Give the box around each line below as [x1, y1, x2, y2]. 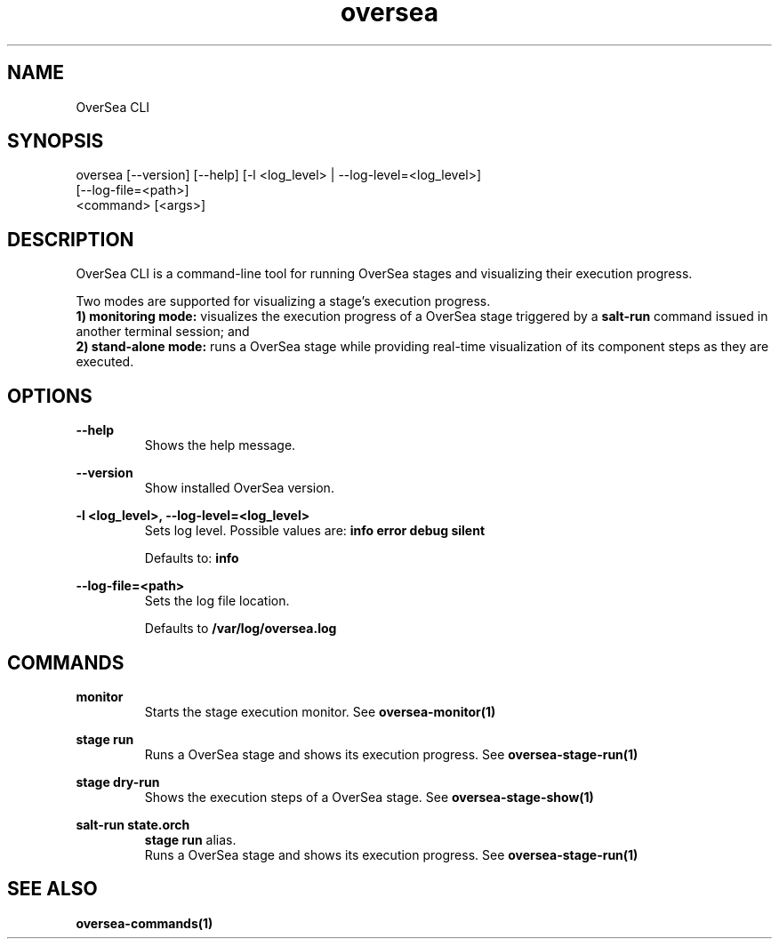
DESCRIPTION [7, 228, 134, 251]
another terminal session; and [76, 324, 250, 340]
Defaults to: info [144, 550, 239, 566]
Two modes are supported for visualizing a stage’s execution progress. [76, 293, 491, 309]
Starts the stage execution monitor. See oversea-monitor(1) [144, 703, 496, 719]
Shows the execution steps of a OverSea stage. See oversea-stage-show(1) [144, 789, 594, 805]
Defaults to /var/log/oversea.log [144, 621, 337, 637]
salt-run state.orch [76, 816, 190, 832]
